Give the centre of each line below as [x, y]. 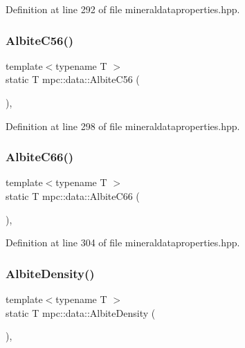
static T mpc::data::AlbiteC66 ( [73, 196]
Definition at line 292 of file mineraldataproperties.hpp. [123, 9]
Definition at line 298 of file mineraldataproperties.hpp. [123, 126]
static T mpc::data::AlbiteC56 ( [73, 79]
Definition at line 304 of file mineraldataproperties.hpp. [123, 242]
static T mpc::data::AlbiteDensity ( [81, 312]
